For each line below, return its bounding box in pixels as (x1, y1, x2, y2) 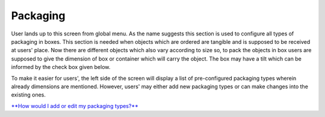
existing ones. (11, 91, 46, 98)
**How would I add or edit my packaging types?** (11, 102, 138, 109)
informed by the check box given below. (11, 64, 111, 71)
